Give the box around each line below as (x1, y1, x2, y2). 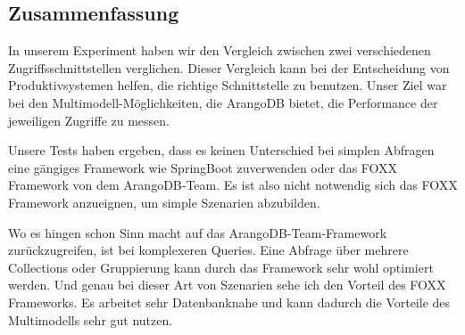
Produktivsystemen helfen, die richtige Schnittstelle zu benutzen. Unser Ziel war (8, 76, 447, 94)
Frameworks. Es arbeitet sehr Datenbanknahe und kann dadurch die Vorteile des (8, 292, 451, 311)
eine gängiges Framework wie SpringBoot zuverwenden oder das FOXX (8, 158, 398, 176)
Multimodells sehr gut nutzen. (8, 310, 173, 329)
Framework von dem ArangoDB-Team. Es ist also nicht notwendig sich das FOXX (8, 176, 458, 194)
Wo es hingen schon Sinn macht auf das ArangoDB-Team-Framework (8, 223, 387, 241)
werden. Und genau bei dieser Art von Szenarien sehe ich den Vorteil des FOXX (8, 275, 446, 294)
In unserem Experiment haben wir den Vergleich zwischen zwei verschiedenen (8, 41, 431, 60)
